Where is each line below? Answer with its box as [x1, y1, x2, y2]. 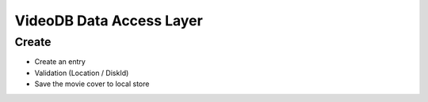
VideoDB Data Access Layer [14, 12, 204, 29]
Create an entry [34, 57, 86, 66]
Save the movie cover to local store [34, 79, 150, 89]
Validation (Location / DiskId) [34, 68, 129, 77]
